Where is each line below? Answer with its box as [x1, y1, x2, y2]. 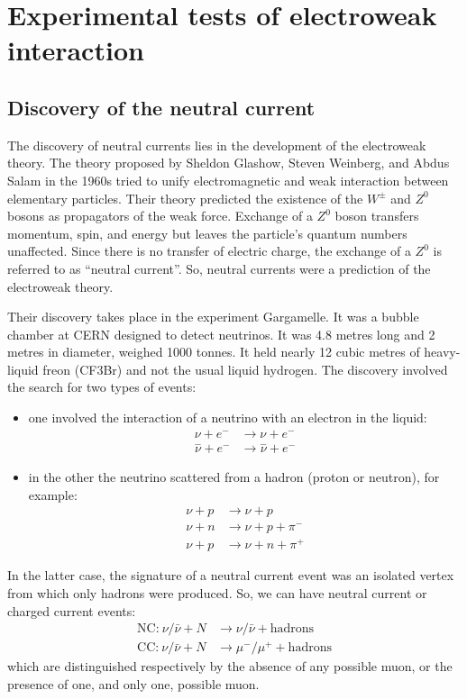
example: [28, 485, 78, 504]
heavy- [424, 342, 461, 361]
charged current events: [7, 601, 136, 620]
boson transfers [334, 206, 419, 225]
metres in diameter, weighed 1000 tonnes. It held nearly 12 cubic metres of [7, 342, 420, 361]
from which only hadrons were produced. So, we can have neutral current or [7, 583, 427, 602]
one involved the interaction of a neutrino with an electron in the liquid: [28, 408, 427, 427]
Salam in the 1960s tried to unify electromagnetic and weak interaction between [7, 170, 449, 189]
